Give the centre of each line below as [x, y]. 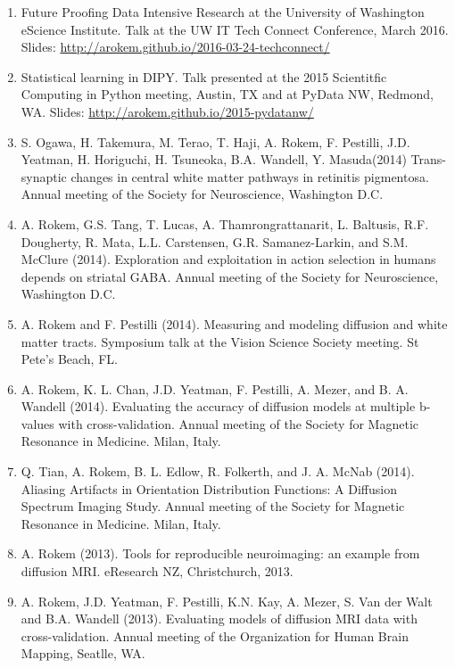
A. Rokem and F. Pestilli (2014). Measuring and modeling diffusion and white [234, 323]
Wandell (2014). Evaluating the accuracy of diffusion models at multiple [218, 406]
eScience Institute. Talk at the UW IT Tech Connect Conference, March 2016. [235, 29]
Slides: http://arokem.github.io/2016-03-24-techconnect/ [175, 47]
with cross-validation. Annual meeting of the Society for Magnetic [238, 423]
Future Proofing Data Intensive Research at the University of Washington [223, 12]
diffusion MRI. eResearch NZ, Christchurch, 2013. [157, 571]
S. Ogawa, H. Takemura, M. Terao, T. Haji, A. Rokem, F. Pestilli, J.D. [215, 141]
